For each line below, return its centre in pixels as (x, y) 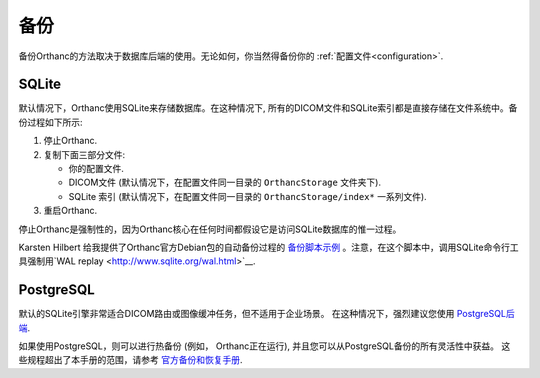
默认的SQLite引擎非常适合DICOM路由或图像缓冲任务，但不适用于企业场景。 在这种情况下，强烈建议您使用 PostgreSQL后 (266, 314)
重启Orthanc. (70, 211)
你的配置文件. (96, 169)
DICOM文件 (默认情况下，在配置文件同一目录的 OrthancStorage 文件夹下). (225, 182)
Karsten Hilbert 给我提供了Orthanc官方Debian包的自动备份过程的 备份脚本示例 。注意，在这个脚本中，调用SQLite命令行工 (268, 247)
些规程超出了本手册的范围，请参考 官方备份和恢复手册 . (130, 360)
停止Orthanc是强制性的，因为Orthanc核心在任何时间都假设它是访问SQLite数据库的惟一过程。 (210, 229)
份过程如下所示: (51, 122)
